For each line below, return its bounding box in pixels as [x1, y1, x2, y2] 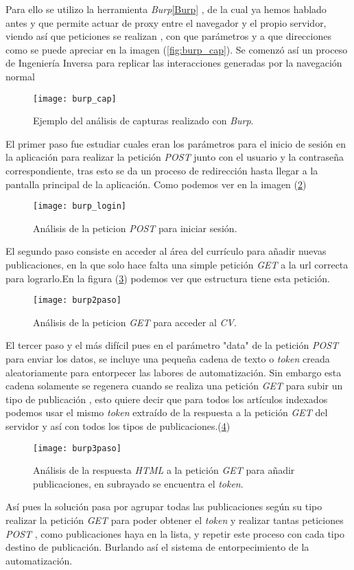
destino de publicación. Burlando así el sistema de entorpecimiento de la [5, 540, 309, 554]
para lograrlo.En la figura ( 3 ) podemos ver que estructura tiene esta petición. [5, 271, 330, 285]
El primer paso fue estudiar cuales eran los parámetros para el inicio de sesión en [5, 136, 346, 150]
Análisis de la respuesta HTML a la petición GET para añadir [33, 463, 295, 477]
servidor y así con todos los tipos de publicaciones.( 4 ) [5, 419, 231, 433]
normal [5, 69, 35, 83]
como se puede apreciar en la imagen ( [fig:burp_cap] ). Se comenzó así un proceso [5, 42, 348, 56]
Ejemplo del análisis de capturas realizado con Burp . [33, 113, 254, 128]
